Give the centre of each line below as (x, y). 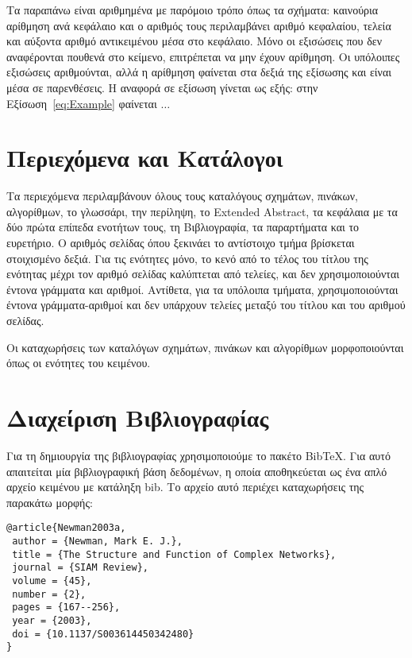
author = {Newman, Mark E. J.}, (97, 541)
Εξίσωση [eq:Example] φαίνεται (82, 103)
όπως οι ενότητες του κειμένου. (79, 363)
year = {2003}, (52, 620)
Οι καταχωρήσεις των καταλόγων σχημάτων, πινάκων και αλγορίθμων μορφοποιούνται (205, 347)
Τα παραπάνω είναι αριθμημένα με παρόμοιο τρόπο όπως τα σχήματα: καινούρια (193, 10)
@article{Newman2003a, (66, 528)
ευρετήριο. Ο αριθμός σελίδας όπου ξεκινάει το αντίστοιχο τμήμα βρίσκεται (181, 243)
